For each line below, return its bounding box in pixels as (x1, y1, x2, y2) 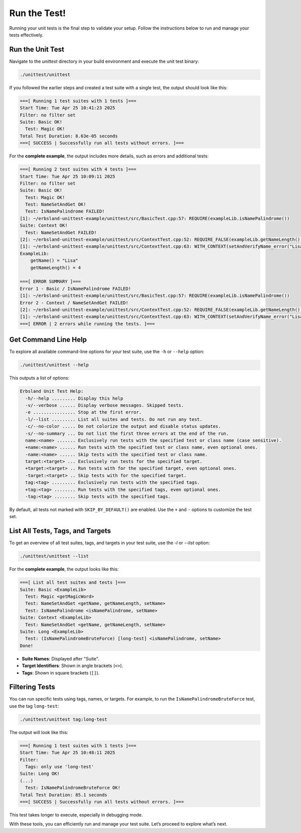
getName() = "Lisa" (30, 258, 79, 263)
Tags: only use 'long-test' (25, 764, 94, 769)
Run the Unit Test (9, 45, 65, 54)
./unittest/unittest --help (20, 362, 89, 368)
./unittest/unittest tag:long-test (20, 716, 107, 722)
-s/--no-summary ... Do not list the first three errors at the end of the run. (25, 430, 229, 436)
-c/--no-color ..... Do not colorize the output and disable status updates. (25, 424, 221, 429)
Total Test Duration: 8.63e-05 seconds (20, 133, 118, 139)
